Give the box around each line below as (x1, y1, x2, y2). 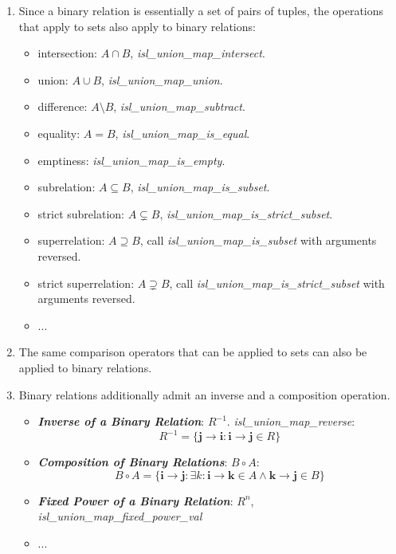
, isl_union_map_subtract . (113, 98, 245, 115)
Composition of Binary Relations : (37, 454, 228, 470)
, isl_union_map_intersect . (130, 45, 265, 61)
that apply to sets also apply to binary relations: (18, 18, 256, 34)
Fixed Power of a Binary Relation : (37, 492, 233, 509)
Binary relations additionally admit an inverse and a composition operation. (18, 386, 390, 403)
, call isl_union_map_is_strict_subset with (169, 274, 385, 291)
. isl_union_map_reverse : (226, 413, 355, 430)
